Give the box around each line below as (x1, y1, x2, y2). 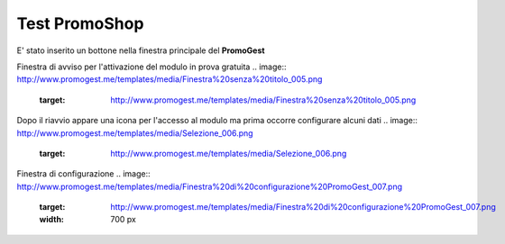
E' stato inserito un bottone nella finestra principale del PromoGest (16, 45, 265, 56)
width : (39, 214, 65, 225)
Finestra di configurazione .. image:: (16, 168, 151, 179)
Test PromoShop (16, 14, 144, 33)
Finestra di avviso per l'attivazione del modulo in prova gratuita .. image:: (16, 61, 287, 72)
